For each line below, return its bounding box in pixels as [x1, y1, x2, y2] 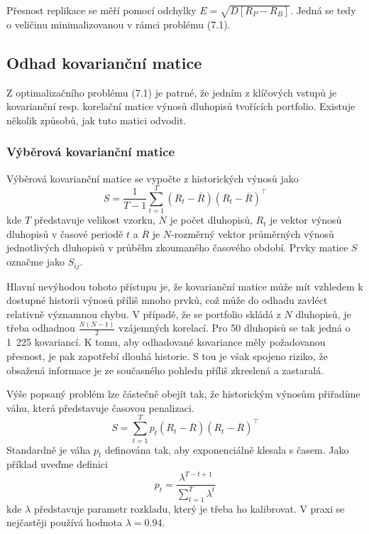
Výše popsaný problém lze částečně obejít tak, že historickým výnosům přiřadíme [6, 386, 360, 401]
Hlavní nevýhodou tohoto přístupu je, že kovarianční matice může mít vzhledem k [6, 278, 363, 293]
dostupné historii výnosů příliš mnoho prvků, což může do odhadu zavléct [6, 293, 328, 307]
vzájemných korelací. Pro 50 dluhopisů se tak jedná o [119, 320, 351, 335]
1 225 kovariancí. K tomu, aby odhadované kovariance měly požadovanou [6, 334, 326, 349]
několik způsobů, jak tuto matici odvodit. [6, 112, 187, 127]
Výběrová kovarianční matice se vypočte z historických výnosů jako [6, 170, 299, 185]
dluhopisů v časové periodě [6, 226, 123, 241]
